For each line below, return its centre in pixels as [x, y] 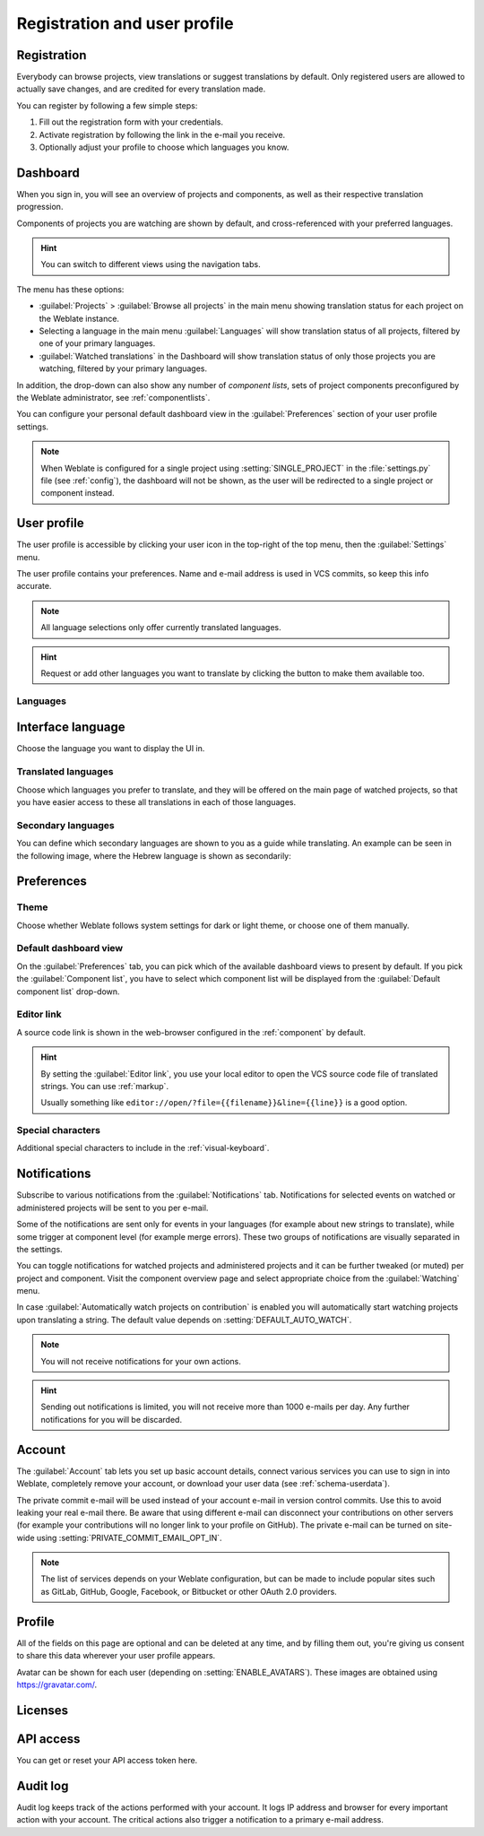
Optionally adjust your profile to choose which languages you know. [164, 147]
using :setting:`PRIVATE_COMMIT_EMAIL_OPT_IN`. [130, 1537]
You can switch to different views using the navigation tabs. [151, 264]
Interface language [71, 727]
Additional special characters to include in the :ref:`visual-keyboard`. [143, 1148]
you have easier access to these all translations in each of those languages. [156, 801]
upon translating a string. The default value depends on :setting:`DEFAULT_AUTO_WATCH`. [184, 1320]
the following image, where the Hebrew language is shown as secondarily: [154, 855]
